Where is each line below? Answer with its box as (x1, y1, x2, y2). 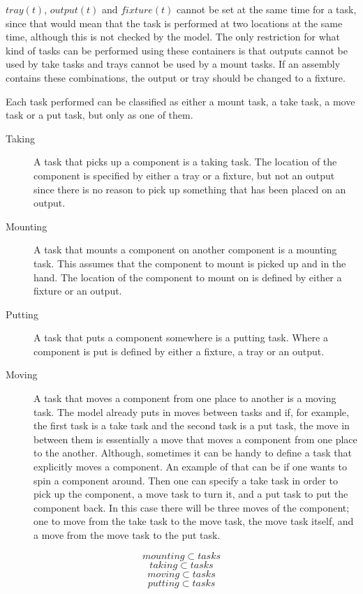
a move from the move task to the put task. (34, 528, 221, 542)
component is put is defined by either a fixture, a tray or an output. (34, 343, 325, 358)
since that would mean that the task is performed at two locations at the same (6, 15, 343, 30)
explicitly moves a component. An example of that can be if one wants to (34, 459, 347, 474)
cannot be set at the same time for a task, (177, 2, 357, 16)
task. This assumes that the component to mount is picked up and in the (34, 255, 346, 270)
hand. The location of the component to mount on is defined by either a (34, 269, 342, 284)
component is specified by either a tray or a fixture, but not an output (34, 168, 335, 182)
